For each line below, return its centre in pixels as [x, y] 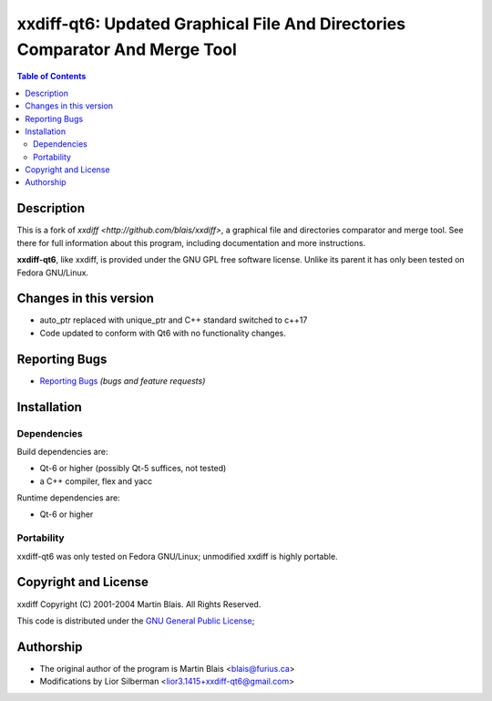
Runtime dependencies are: [68, 498]
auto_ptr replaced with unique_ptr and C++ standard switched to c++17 [174, 320]
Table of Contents [51, 77]
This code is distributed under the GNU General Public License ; [136, 621]
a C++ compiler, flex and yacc [96, 481]
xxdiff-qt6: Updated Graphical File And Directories [211, 24]
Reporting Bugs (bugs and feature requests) [123, 381]
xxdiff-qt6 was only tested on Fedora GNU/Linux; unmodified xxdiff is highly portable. [177, 556]
